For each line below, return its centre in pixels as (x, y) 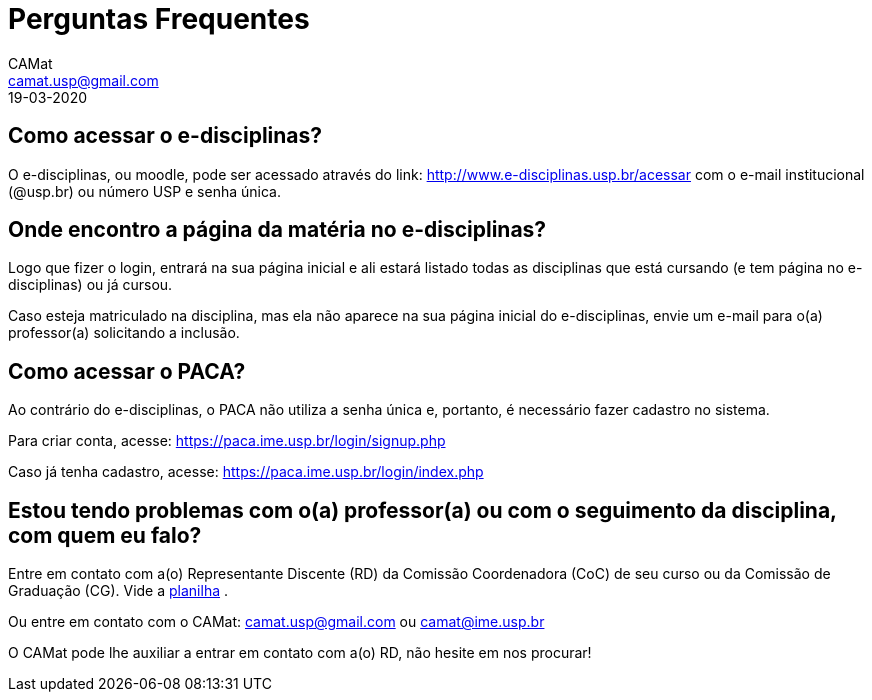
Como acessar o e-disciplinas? (165, 136)
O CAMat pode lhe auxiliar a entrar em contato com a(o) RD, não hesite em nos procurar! (300, 653)
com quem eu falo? (105, 535)
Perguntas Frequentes (159, 19)
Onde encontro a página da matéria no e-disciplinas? (277, 230)
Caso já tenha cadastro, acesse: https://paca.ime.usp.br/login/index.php (246, 472)
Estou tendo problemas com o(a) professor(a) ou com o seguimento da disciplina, (422, 510)
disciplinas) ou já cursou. (90, 285)
